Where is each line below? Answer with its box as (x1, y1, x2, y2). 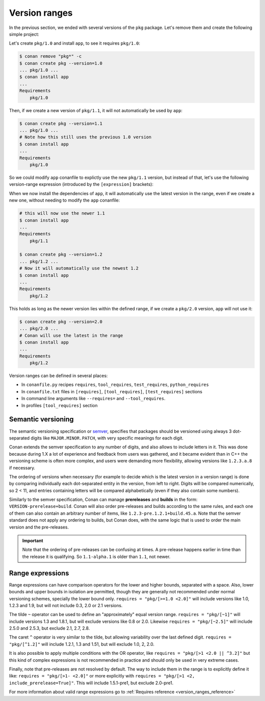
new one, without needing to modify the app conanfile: (9, 197, 120, 204)
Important (22, 538, 44, 544)
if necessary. (9, 465, 35, 470)
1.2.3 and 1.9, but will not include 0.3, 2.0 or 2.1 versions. (9, 602, 123, 608)
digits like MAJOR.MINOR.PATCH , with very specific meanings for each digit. (30, 435, 184, 441)
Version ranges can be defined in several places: (9, 373, 108, 379)
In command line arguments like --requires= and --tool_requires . (21, 396, 165, 402)
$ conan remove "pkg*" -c (19, 54, 82, 59)
